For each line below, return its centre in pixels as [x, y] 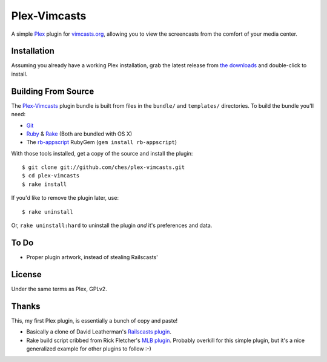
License [26, 275]
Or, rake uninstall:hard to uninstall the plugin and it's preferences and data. [112, 225]
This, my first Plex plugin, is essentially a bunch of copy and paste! [94, 320]
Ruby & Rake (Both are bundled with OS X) [79, 134]
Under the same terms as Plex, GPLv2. [59, 289]
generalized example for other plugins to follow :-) [89, 349]
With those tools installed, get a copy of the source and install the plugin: [102, 153]
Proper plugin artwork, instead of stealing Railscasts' [92, 257]
